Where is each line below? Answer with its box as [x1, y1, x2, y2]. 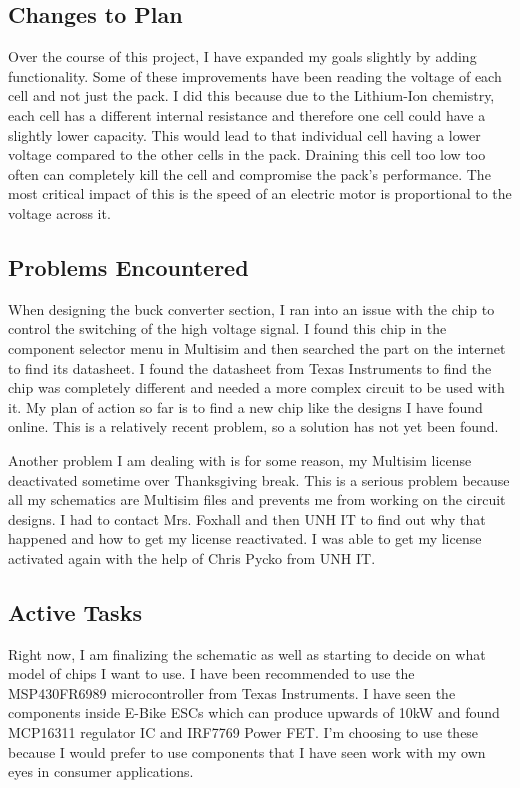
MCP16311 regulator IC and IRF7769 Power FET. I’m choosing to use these [8, 722, 479, 743]
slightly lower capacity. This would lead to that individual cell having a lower [8, 124, 481, 145]
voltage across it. [8, 202, 111, 223]
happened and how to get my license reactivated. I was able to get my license [8, 528, 482, 549]
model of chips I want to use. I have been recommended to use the [8, 663, 415, 684]
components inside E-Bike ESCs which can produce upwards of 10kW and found [8, 702, 500, 723]
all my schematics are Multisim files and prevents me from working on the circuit [8, 489, 506, 510]
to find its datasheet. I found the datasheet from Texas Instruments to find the [8, 357, 492, 378]
